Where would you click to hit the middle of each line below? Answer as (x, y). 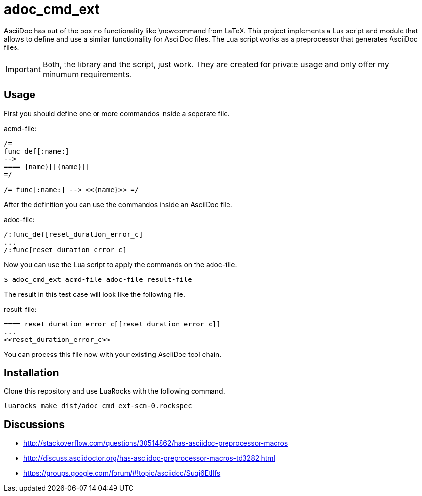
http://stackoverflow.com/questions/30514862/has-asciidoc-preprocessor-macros (156, 443)
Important (23, 69)
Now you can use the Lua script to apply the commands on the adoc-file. (121, 264)
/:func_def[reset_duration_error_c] (73, 234)
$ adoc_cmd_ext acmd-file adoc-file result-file (98, 279)
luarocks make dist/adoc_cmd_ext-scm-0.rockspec (98, 406)
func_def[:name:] (37, 151)
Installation (32, 373)
